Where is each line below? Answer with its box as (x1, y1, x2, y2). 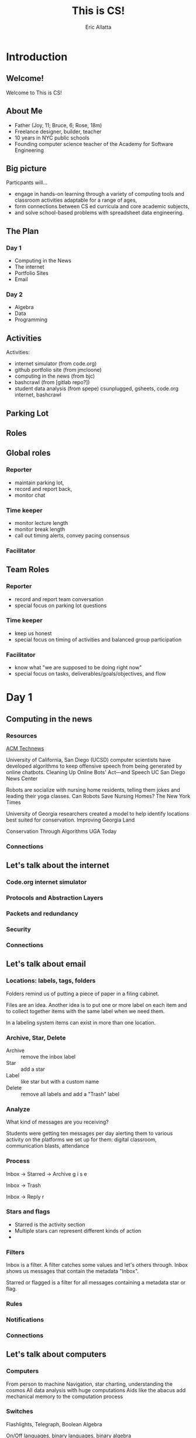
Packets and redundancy (6, 910, 79, 918)
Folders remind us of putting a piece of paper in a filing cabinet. (6, 990, 160, 997)
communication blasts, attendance (6, 1142, 90, 1149)
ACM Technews (6, 745, 44, 752)
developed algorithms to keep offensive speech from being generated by (6, 762, 183, 769)
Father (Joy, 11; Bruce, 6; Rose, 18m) (14, 121, 102, 128)
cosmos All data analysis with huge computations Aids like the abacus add (6, 1386, 186, 1393)
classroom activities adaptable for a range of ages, (14, 196, 137, 204)
